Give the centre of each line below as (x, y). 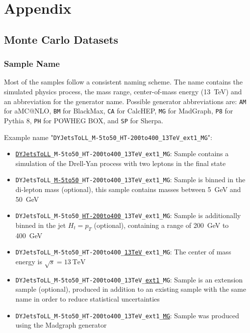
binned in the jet (41, 225)
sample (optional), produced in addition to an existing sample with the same (131, 289)
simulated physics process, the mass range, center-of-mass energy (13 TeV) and (123, 91)
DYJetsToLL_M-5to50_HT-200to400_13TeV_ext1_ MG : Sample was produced (127, 315)
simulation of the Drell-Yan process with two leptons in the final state (121, 163)
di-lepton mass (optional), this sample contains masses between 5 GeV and (128, 189)
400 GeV (29, 235)
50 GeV (27, 199)
